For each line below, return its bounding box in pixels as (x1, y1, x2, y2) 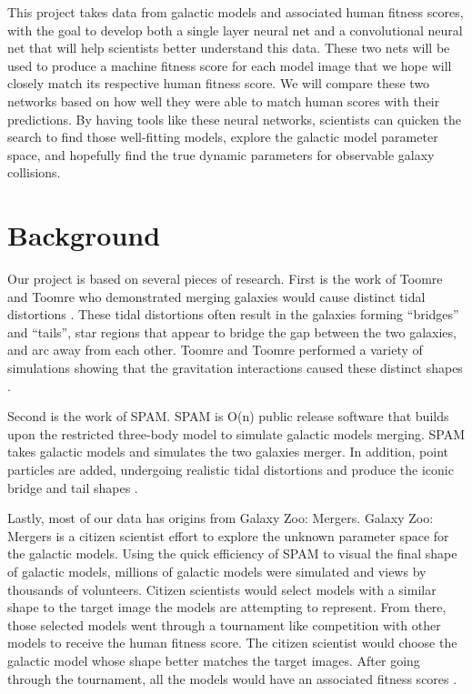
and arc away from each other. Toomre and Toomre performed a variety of (7, 340, 423, 359)
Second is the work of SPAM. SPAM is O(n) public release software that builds (7, 407, 449, 426)
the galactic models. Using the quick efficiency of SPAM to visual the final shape (7, 544, 457, 563)
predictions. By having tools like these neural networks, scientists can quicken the (7, 109, 461, 128)
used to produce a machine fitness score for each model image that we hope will (7, 55, 452, 75)
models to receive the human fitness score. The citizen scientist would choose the (7, 633, 457, 652)
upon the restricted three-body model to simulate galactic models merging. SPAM (7, 424, 466, 443)
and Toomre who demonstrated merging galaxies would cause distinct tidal (7, 287, 426, 306)
